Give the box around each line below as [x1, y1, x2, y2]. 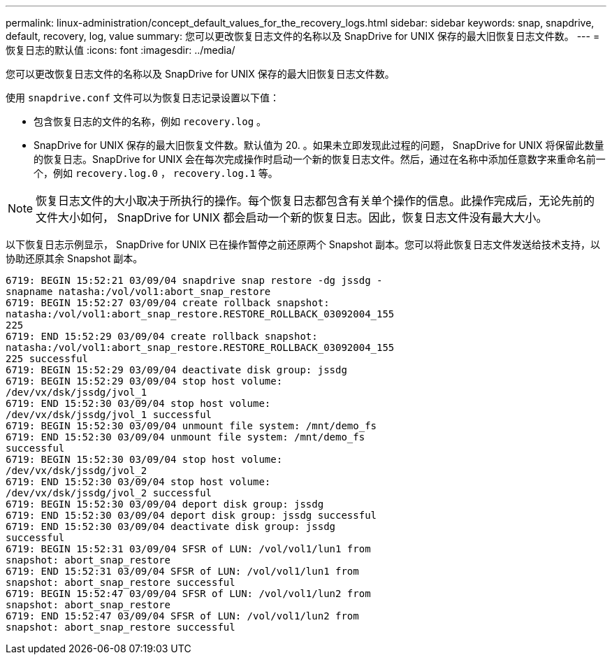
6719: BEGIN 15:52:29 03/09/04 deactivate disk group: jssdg [6, 364, 347, 375]
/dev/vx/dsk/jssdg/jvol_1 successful [6, 409, 212, 420]
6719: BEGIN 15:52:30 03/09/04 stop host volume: [6, 454, 283, 465]
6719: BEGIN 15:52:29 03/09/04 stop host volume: [6, 375, 283, 387]
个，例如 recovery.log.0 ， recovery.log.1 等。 [34, 167, 278, 179]
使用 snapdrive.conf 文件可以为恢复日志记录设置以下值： [6, 92, 279, 103]
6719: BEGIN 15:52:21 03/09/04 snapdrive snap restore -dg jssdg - [6, 275, 383, 286]
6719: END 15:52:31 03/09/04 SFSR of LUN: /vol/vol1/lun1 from [6, 566, 359, 577]
